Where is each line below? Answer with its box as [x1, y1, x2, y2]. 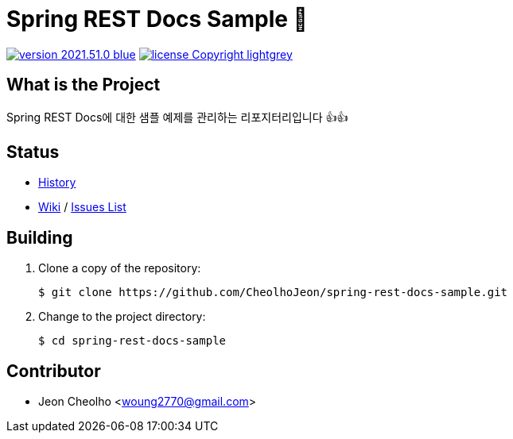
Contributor [6, 360, 101, 381]
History [38, 175, 76, 190]
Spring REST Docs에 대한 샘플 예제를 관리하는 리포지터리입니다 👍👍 [6, 110, 348, 124]
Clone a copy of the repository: [38, 261, 201, 275]
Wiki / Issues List [38, 200, 126, 214]
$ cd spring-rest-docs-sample [38, 334, 227, 348]
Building [6, 227, 73, 248]
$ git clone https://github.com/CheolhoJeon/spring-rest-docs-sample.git [38, 286, 508, 299]
